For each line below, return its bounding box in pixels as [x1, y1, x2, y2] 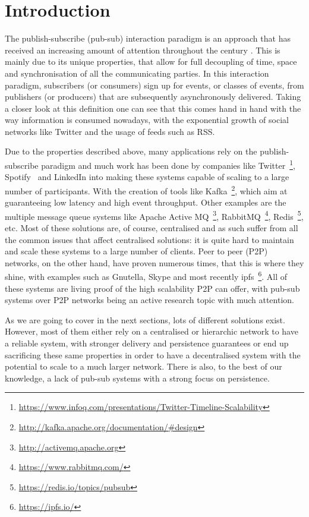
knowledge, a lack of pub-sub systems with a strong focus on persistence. [5, 371, 270, 384]
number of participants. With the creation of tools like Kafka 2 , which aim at [5, 182, 288, 197]
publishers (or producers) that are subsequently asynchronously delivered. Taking [5, 90, 301, 103]
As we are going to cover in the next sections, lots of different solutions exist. [5, 313, 285, 326]
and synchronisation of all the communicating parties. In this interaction [5, 67, 269, 79]
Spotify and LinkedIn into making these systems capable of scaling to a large [5, 171, 289, 183]
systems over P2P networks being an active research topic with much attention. [5, 294, 294, 306]
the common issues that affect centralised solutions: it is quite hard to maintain [5, 233, 294, 245]
